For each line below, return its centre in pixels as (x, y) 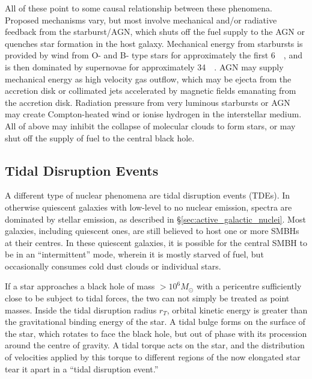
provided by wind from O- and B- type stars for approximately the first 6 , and (154, 55)
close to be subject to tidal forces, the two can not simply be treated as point (147, 298)
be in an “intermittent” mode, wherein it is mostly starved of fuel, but (134, 254)
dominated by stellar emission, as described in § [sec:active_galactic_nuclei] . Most (155, 219)
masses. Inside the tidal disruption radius (81, 310)
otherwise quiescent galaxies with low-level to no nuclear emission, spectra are (148, 207)
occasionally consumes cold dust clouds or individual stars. (113, 266)
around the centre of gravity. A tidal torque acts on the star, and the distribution (155, 345)
